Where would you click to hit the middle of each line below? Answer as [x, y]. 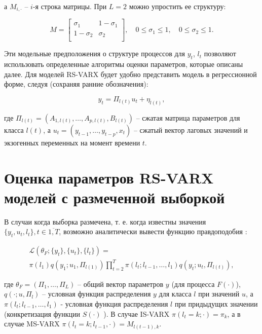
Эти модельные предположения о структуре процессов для [95, 53]
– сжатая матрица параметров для [188, 117]
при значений [219, 294]
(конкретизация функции [42, 313]
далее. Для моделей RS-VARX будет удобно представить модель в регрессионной [130, 74]
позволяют [220, 53]
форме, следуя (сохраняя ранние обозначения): [76, 84]
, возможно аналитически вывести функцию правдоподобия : [153, 231]
